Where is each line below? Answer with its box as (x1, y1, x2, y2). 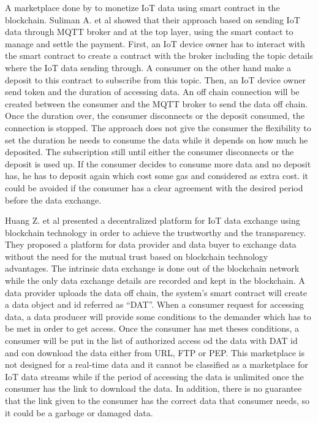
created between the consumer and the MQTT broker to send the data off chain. (5, 97, 308, 110)
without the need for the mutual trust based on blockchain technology (5, 250, 268, 262)
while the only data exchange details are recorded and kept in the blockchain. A (5, 274, 305, 287)
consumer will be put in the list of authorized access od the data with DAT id (5, 334, 298, 347)
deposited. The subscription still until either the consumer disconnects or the (5, 145, 294, 158)
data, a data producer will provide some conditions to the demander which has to (5, 310, 311, 322)
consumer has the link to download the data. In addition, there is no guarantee (5, 382, 302, 395)
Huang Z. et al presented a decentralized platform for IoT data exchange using (5, 214, 300, 227)
